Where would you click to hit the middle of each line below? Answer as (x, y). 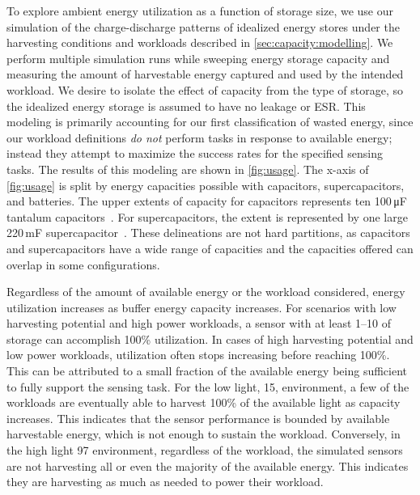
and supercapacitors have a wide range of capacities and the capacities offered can (210, 248)
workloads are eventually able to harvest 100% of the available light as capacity (204, 402)
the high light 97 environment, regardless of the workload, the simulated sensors (205, 450)
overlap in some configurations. (83, 264)
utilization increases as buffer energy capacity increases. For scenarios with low (202, 307)
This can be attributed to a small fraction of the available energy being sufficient (207, 371)
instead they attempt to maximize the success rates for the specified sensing (195, 153)
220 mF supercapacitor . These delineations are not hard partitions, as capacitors (208, 233)
